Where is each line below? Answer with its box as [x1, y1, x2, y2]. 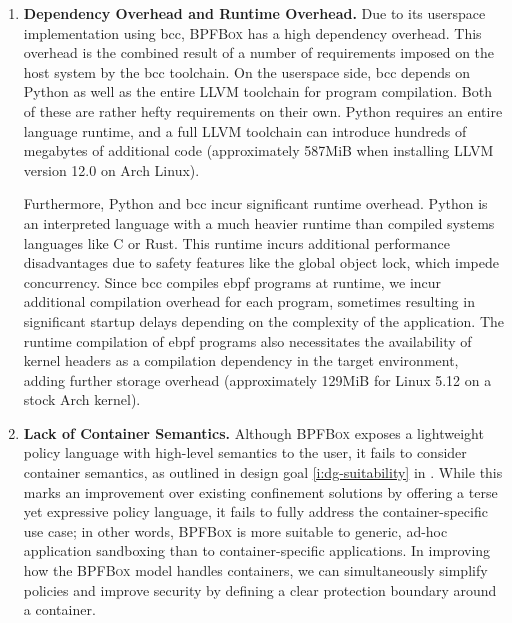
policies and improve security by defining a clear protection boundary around [23, 579, 497, 600]
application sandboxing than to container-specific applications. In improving [23, 540, 491, 561]
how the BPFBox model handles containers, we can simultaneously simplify [23, 560, 488, 581]
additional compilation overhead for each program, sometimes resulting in [23, 291, 475, 312]
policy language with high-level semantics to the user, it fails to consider [23, 442, 467, 463]
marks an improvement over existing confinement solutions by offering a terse [23, 481, 498, 502]
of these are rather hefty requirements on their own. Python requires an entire [23, 100, 503, 121]
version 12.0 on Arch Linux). [23, 159, 200, 180]
